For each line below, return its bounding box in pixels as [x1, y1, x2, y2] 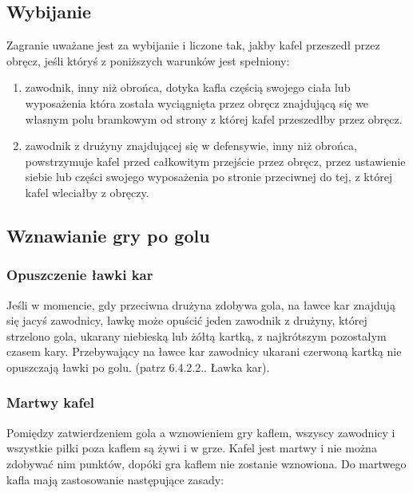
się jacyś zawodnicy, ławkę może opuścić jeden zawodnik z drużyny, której [6, 312, 367, 329]
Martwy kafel [6, 392, 94, 412]
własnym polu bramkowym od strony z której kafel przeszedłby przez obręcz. [25, 110, 403, 127]
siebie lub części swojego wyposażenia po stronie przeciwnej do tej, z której [25, 168, 393, 185]
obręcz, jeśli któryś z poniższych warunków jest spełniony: [6, 52, 290, 69]
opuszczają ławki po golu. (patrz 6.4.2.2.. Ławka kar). [6, 358, 270, 375]
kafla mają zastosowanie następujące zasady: [6, 471, 224, 487]
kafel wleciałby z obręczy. [25, 183, 149, 200]
